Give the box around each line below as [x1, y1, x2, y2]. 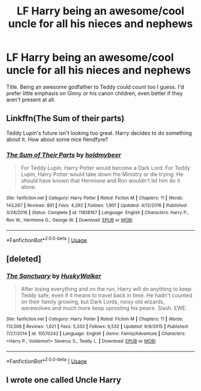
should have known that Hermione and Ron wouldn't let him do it [20, 177, 181, 184]
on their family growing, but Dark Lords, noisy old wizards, [20, 298, 165, 305]
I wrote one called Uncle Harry [6, 375, 121, 385]
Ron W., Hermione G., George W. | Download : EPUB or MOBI [6, 217, 133, 223]
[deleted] [6, 254, 42, 264]
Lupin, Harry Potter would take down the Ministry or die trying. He [20, 171, 184, 178]
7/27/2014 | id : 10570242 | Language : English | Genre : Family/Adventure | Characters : [6, 331, 186, 337]
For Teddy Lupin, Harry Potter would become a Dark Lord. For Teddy [20, 164, 190, 172]
